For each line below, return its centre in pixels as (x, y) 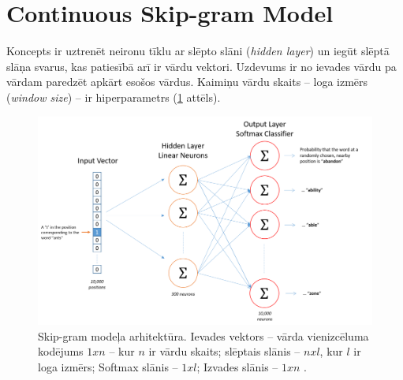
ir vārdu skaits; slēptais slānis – (224, 351)
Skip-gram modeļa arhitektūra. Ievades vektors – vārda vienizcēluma (203, 335)
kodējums (61, 351)
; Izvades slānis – (237, 366)
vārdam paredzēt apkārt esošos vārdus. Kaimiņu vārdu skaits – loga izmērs (187, 82)
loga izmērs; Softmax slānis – (108, 366)
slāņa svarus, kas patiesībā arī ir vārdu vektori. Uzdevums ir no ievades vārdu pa (201, 66)
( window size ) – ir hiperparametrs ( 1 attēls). (114, 97)
